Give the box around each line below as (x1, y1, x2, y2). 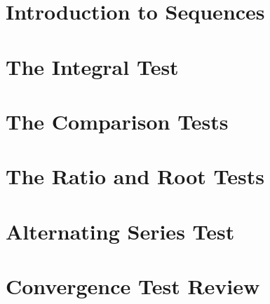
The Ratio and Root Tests (6, 162, 264, 191)
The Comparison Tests (6, 106, 229, 135)
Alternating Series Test (6, 216, 235, 245)
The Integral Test (6, 52, 179, 81)
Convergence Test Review (6, 272, 260, 300)
